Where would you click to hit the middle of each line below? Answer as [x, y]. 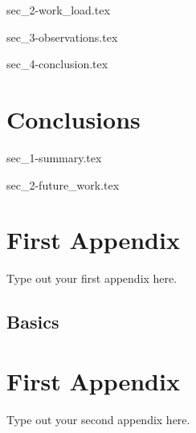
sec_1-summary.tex [54, 157]
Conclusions [73, 118]
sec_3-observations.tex [62, 37]
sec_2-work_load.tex [58, 10]
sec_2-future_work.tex [63, 184]
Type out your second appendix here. [98, 419]
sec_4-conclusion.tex [57, 64]
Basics [33, 322]
